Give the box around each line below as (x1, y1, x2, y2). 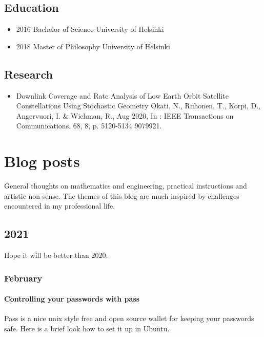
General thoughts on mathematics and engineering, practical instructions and (4, 180, 247, 191)
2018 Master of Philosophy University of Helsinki (16, 41, 170, 51)
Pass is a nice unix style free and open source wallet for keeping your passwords (4, 313, 254, 324)
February (4, 271, 43, 284)
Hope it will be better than (4, 250, 89, 260)
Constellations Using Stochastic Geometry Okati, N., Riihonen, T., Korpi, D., (16, 100, 260, 111)
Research (4, 66, 53, 82)
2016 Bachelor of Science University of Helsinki (16, 24, 164, 34)
